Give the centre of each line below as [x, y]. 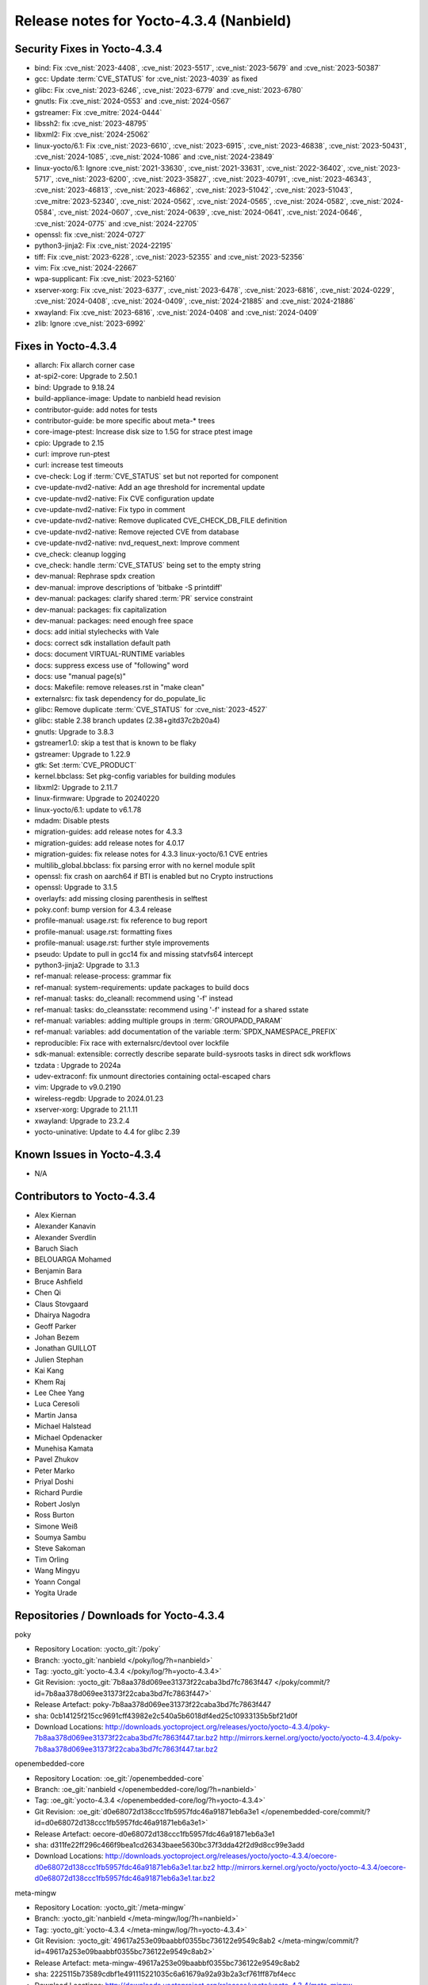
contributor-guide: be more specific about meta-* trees [125, 420]
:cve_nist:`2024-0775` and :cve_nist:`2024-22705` [117, 223]
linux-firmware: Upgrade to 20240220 [97, 799]
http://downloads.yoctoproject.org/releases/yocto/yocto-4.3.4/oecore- [221, 1856]
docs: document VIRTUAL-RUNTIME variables [110, 654]
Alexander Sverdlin [65, 1237]
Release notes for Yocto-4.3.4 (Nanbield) [153, 21]
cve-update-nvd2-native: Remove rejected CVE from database [137, 531]
